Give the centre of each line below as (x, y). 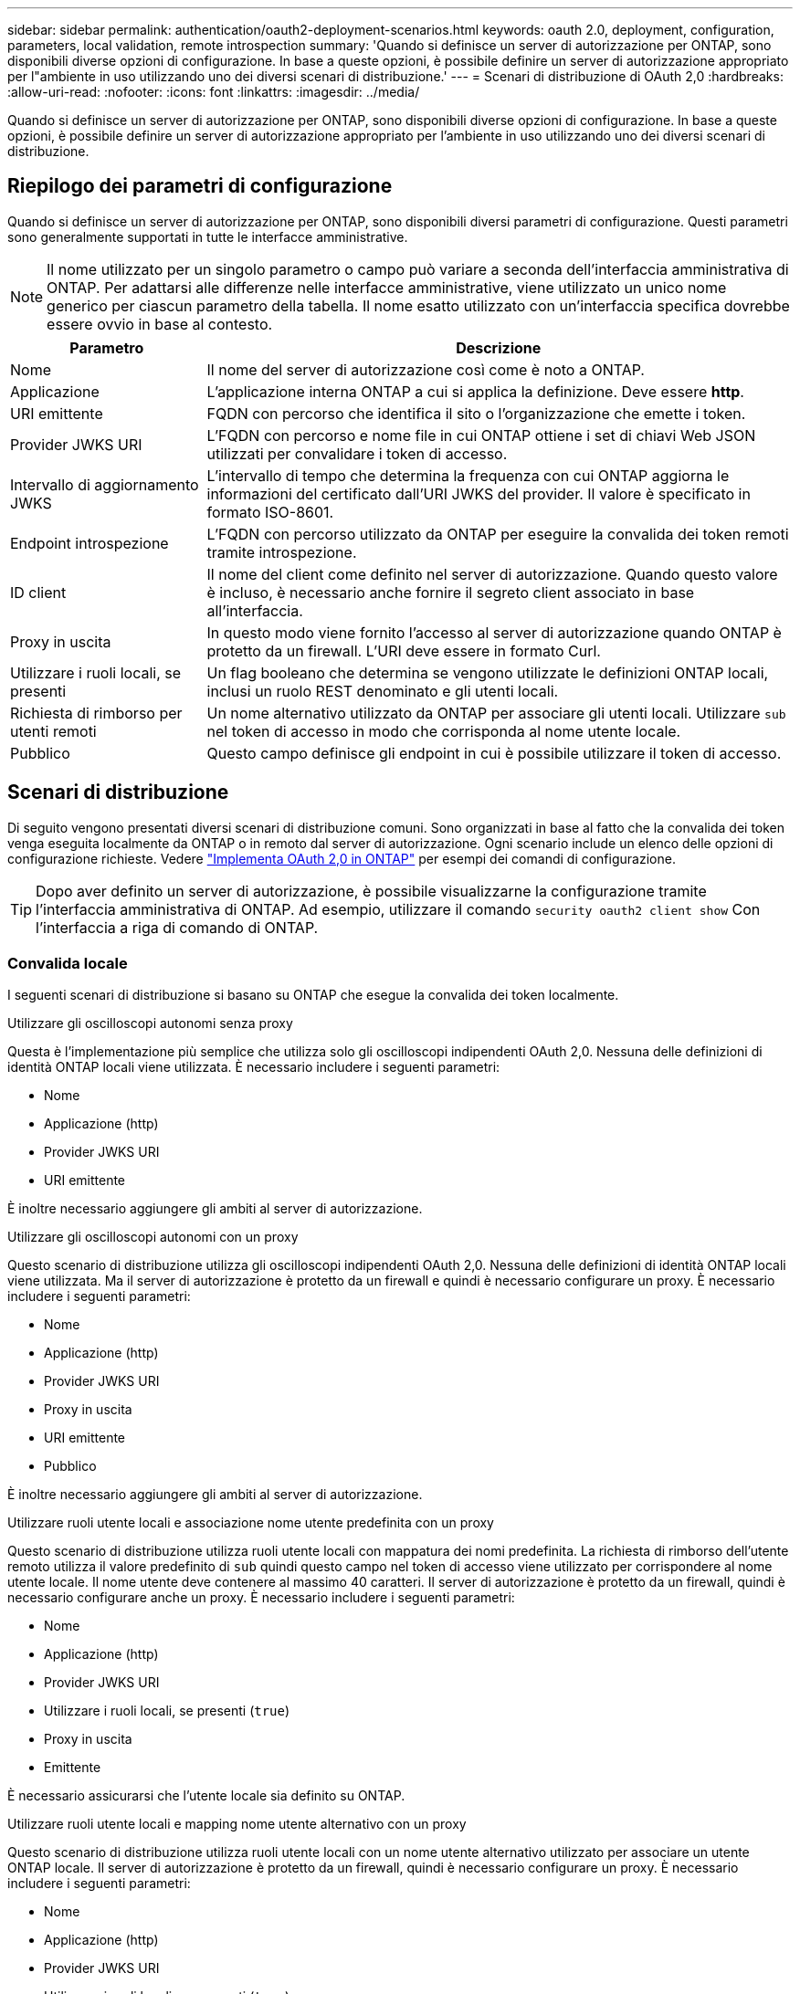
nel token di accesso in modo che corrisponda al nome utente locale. (444, 731)
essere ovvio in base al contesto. (160, 324)
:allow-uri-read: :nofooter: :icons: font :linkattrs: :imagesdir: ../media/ (214, 92)
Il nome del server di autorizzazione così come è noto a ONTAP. (426, 369)
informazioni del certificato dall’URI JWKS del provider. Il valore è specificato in (479, 493)
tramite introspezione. (282, 552)
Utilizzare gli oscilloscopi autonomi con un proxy (153, 1237)
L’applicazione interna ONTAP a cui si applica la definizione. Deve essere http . (475, 391)
